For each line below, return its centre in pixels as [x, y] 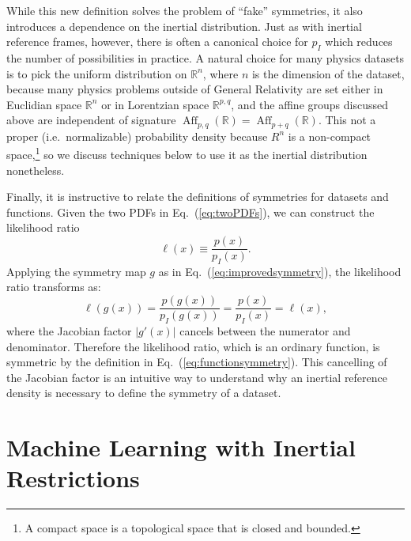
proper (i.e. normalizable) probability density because [137, 136]
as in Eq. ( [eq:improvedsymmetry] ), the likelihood [280, 271]
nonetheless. [36, 170]
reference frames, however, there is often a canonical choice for [157, 42]
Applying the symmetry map [76, 271]
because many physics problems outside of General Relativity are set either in [195, 89]
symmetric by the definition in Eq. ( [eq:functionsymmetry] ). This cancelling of [197, 362]
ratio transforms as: [54, 287]
